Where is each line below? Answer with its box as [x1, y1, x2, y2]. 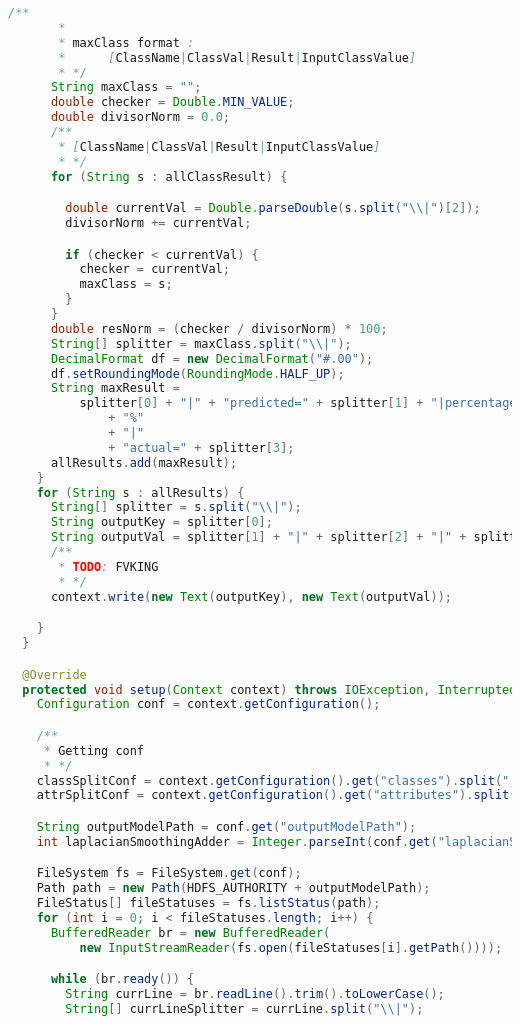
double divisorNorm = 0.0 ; [50, 110, 230, 125]
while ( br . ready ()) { [50, 972, 195, 987]
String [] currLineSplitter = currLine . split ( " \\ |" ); [65, 1002, 424, 1016]
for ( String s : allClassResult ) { [50, 169, 288, 184]
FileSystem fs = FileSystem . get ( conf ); [36, 866, 302, 881]
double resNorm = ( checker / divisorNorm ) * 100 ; [50, 321, 388, 336]
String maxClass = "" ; [50, 80, 202, 95]
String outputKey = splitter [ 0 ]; [50, 515, 273, 530]
